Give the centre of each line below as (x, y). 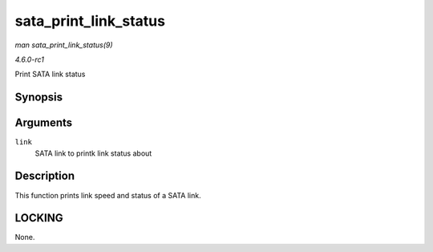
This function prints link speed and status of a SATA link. (108, 195)
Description (45, 176)
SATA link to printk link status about (93, 153)
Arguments (44, 123)
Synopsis (39, 98)
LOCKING (39, 218)
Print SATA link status (50, 74)
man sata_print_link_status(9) (64, 45)
